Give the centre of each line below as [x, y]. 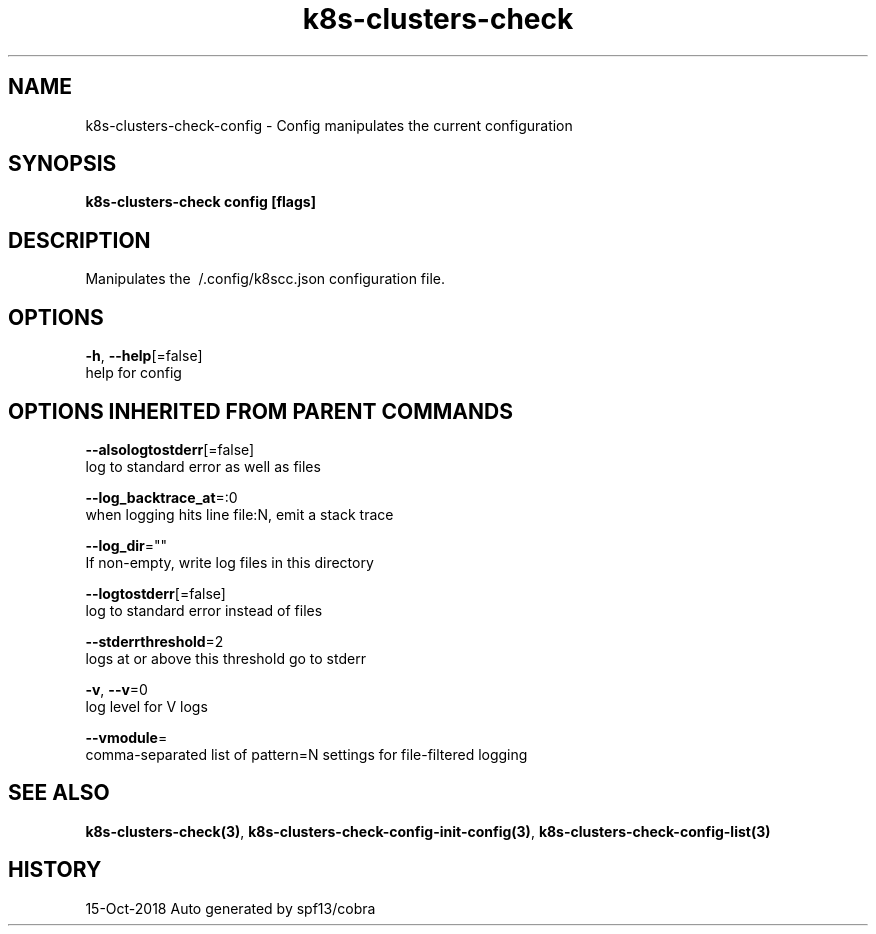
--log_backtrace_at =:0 [161, 497]
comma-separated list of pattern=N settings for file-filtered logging [306, 754]
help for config [133, 373]
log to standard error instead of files [204, 610]
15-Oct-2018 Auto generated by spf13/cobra [230, 908]
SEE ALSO [59, 793]
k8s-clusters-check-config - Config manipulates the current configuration [329, 125]
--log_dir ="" [126, 545]
